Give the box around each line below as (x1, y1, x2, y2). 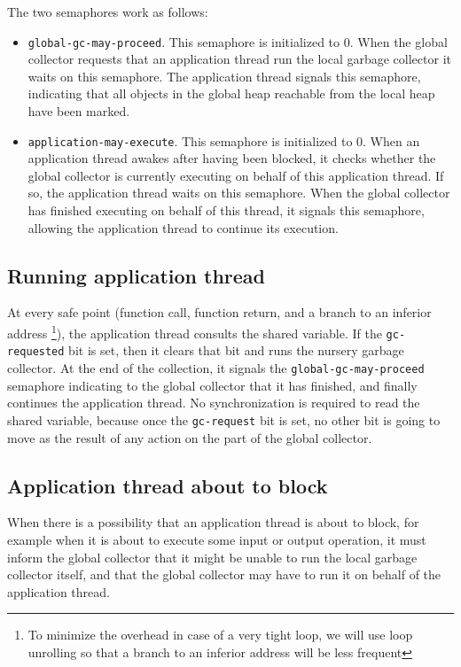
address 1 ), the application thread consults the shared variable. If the (7, 322, 382, 342)
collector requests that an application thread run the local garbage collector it (27, 50, 451, 68)
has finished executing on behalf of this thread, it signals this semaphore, (27, 201, 425, 220)
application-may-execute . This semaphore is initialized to (27, 131, 353, 150)
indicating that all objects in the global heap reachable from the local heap (27, 84, 435, 103)
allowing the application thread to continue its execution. (27, 218, 339, 237)
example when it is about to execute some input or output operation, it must (7, 530, 426, 548)
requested (7, 345, 65, 359)
